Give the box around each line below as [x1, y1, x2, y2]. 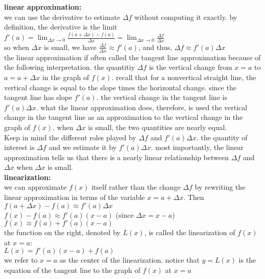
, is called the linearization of [144, 227, 235, 238]
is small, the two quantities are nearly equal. [88, 121, 227, 132]
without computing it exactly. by [134, 11, 237, 22]
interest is [4, 142, 35, 153]
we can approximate [4, 182, 67, 192]
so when [4, 41, 30, 52]
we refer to [4, 255, 38, 265]
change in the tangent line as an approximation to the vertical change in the [4, 112, 243, 122]
